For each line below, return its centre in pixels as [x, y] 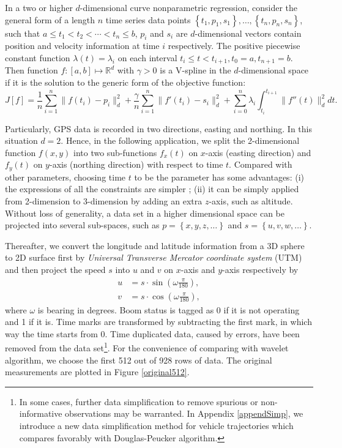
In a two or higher [39, 7]
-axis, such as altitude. [251, 200]
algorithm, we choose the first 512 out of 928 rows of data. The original [139, 360]
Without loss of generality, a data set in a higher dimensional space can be [145, 213]
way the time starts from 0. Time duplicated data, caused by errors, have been [152, 333]
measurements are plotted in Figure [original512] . [97, 372]
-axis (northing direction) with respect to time [136, 164]
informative [41, 413]
